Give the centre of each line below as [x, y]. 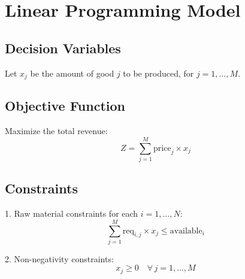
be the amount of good [72, 73]
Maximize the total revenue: [56, 131]
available [186, 231]
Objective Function [65, 106]
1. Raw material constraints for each [72, 213]
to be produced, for [158, 73]
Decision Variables [63, 48]
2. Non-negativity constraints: [59, 258]
